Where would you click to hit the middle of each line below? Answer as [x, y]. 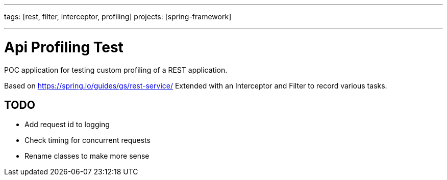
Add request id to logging [67, 125]
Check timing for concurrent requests [88, 140]
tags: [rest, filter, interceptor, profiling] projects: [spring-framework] [118, 17]
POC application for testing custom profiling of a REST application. [116, 70]
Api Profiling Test [64, 47]
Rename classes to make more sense [87, 156]
